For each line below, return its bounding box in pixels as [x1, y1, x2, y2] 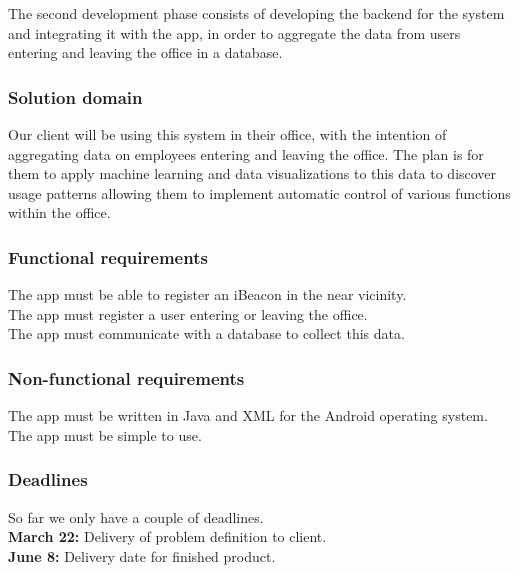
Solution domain [8, 84, 143, 109]
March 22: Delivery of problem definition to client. [8, 526, 327, 547]
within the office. [8, 202, 111, 223]
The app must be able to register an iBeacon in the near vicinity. [8, 284, 407, 305]
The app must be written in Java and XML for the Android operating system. [8, 405, 488, 426]
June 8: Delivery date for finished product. [8, 545, 276, 566]
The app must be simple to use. [8, 424, 202, 445]
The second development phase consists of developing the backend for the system [8, 3, 505, 23]
